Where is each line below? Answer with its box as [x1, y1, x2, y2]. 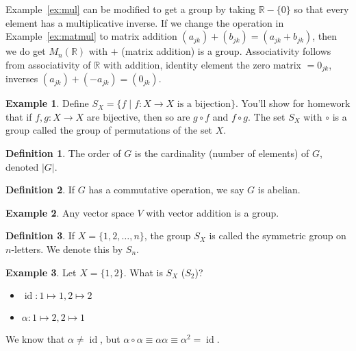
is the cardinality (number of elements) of [134, 146, 309, 160]
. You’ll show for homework [236, 96, 351, 110]
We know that [5, 332, 65, 346]
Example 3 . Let [5, 265, 77, 279]
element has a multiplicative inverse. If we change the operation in [5, 15, 284, 29]
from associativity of [5, 57, 91, 71]
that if [5, 109, 32, 123]
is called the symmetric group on [209, 228, 346, 243]
